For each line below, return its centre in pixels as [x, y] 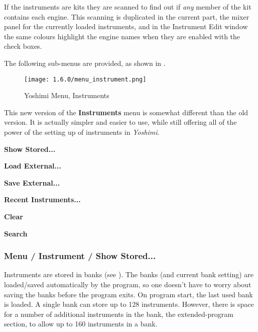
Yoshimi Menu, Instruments [67, 95]
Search [16, 233]
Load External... [33, 166]
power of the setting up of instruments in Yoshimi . [82, 132]
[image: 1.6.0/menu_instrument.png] [85, 79]
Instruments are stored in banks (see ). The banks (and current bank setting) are [129, 274]
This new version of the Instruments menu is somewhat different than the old [126, 112]
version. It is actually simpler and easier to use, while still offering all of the [120, 122]
